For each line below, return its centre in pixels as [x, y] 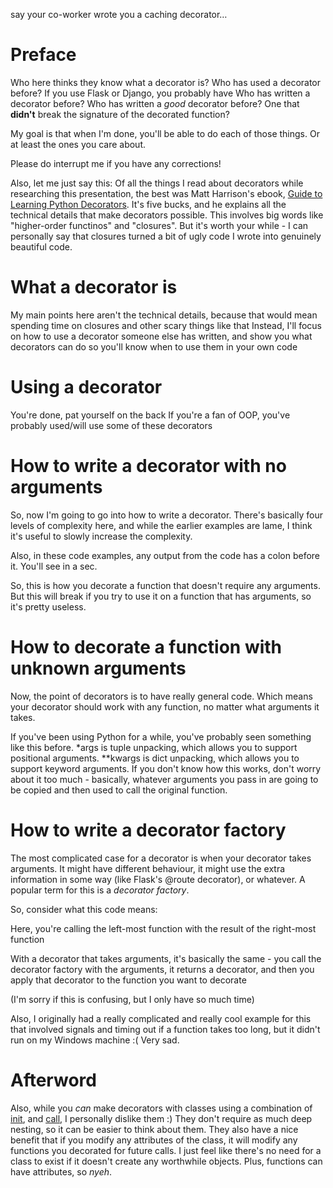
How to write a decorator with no [148, 466]
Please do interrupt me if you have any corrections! [116, 163]
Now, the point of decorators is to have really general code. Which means [161, 696]
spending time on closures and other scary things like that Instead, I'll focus [166, 325]
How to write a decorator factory [148, 830]
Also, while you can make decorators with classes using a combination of [161, 1108]
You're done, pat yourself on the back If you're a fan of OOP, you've [150, 415]
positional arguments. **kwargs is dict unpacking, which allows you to [155, 758]
